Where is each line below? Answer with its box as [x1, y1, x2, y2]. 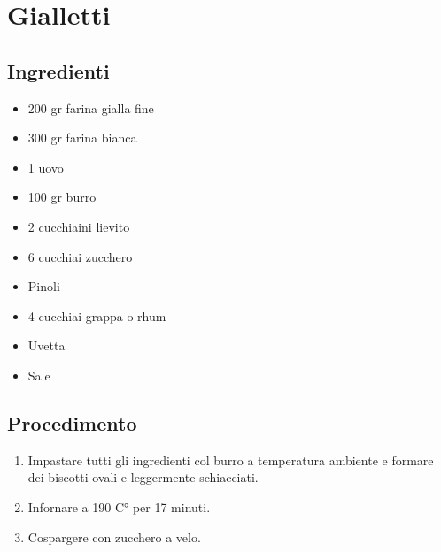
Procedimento [7, 409, 137, 436]
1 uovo [27, 157, 64, 176]
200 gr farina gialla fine [27, 98, 154, 117]
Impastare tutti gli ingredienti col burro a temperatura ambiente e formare [27, 450, 434, 469]
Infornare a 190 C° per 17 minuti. [27, 497, 211, 516]
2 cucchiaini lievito [27, 217, 130, 235]
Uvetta [27, 336, 66, 355]
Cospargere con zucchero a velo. [27, 527, 201, 546]
